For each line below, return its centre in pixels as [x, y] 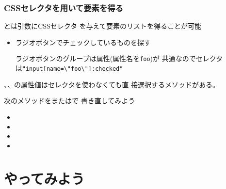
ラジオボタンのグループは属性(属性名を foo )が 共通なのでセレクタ [119, 58]
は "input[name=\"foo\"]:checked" [69, 68]
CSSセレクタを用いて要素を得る [64, 8]
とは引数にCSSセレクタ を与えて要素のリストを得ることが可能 [103, 26]
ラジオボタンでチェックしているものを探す [83, 42]
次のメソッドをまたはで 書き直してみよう [70, 101]
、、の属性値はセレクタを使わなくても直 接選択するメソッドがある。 [112, 84]
